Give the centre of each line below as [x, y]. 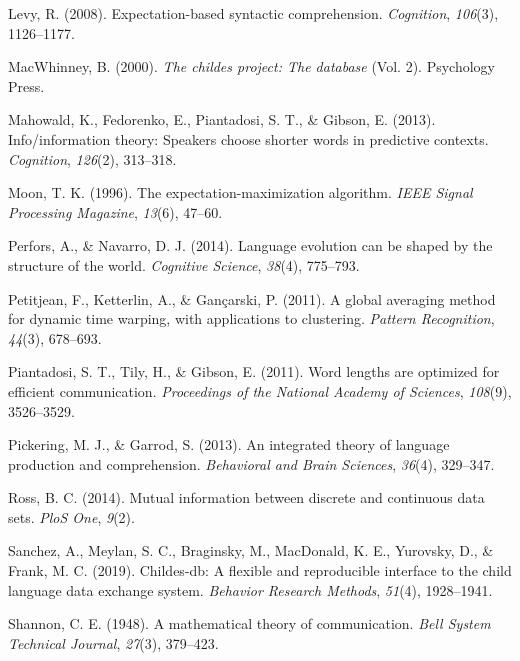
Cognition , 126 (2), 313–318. [92, 158]
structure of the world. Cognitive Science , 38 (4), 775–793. [184, 264]
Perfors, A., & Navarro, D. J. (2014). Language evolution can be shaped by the [250, 245]
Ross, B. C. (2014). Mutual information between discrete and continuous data [246, 497]
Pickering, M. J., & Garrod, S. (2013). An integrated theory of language [229, 444]
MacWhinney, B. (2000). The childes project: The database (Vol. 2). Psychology [251, 66]
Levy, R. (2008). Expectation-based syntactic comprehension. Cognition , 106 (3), [253, 13]
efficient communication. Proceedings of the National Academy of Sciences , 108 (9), [260, 390]
